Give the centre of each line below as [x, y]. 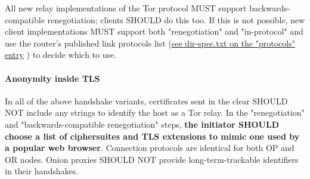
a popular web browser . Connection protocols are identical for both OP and [150, 148]
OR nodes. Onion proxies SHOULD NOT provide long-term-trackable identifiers [152, 159]
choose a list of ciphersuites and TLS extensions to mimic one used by [152, 136]
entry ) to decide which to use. [61, 55]
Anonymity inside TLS [52, 78]
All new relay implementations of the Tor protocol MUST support [126, 8]
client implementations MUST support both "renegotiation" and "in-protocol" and [154, 31]
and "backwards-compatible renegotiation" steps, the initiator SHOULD [142, 124]
